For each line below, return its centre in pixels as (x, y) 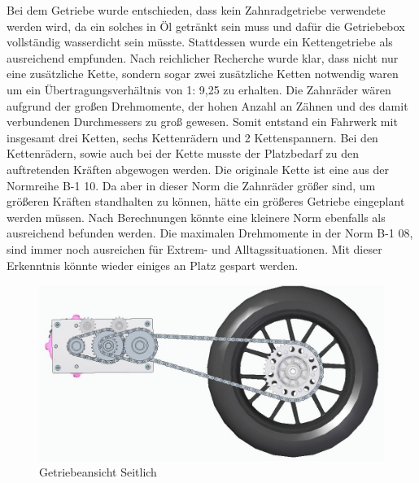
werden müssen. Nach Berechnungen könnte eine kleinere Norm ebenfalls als (196, 217)
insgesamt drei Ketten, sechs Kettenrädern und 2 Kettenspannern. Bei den (192, 137)
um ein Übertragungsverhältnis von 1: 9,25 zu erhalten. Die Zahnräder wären (199, 89)
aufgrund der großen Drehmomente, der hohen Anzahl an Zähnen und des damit (207, 105)
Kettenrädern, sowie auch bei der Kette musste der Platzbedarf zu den (183, 153)
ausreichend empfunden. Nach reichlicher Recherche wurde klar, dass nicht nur (203, 57)
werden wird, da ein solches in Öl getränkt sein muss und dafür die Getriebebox (206, 26)
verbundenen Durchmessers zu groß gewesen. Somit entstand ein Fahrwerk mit (202, 122)
